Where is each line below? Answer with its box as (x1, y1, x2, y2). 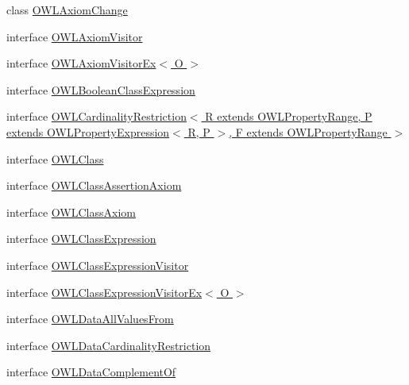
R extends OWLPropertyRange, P (205, 108, 372, 125)
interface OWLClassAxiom (6, 203, 136, 220)
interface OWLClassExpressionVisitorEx (6, 283, 203, 300)
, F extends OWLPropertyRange (229, 123, 388, 140)
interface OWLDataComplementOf (6, 364, 176, 380)
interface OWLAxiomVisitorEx (6, 55, 156, 71)
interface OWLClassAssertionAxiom (6, 177, 182, 194)
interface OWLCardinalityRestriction (6, 108, 187, 125)
